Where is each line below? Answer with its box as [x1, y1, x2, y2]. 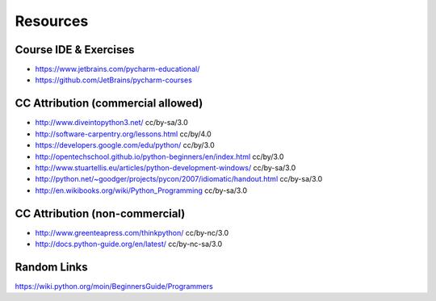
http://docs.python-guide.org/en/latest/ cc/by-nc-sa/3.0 [35, 239, 223, 249]
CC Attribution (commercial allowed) [15, 97, 203, 111]
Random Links [15, 260, 88, 274]
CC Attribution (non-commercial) [15, 207, 186, 220]
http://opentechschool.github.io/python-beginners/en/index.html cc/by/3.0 [35, 152, 284, 161]
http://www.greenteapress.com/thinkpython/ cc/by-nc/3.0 [35, 228, 229, 237]
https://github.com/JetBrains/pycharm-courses [35, 75, 193, 85]
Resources [15, 12, 89, 30]
